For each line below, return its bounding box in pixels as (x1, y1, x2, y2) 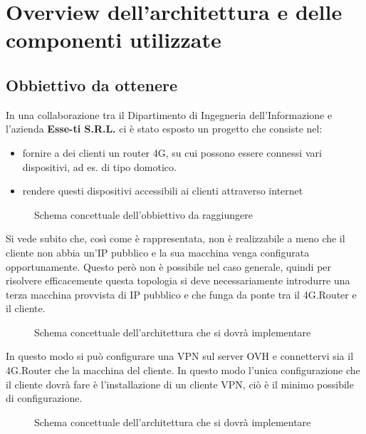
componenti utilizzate (6, 25, 221, 54)
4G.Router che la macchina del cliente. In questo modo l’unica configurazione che (6, 363, 360, 378)
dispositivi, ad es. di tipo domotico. (22, 159, 177, 174)
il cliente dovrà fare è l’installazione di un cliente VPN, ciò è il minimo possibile (6, 376, 354, 391)
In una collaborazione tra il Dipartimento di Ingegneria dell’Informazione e (6, 107, 333, 122)
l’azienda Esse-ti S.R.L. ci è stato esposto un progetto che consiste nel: (6, 121, 323, 136)
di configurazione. (6, 391, 83, 405)
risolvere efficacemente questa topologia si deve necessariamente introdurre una (6, 273, 350, 288)
